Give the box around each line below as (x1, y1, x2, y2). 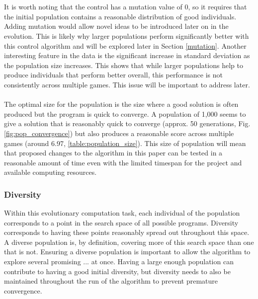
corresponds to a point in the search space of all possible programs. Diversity (4, 217, 239, 227)
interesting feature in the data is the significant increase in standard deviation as (4, 50, 250, 61)
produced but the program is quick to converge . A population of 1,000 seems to (4, 108, 246, 119)
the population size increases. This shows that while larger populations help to (4, 60, 243, 70)
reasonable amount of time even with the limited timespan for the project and (4, 157, 242, 167)
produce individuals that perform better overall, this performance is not (4, 70, 223, 80)
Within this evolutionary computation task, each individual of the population (4, 208, 240, 218)
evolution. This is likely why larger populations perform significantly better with (4, 30, 249, 41)
